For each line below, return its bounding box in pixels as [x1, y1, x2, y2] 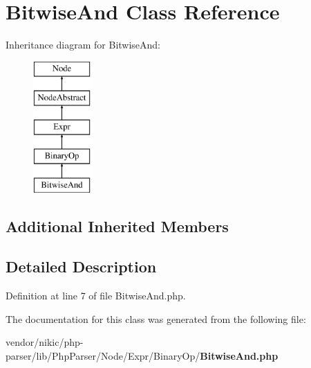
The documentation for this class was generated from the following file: [6, 311, 306, 326]
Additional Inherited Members [6, 215, 229, 236]
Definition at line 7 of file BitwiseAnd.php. [6, 288, 186, 303]
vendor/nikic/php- [6, 335, 84, 349]
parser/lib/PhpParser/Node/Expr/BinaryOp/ [6, 349, 200, 363]
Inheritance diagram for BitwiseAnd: [6, 37, 161, 52]
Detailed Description [6, 256, 157, 277]
